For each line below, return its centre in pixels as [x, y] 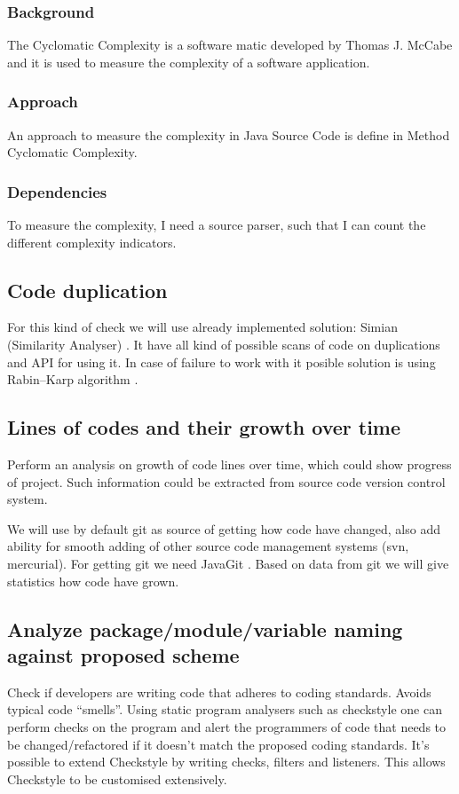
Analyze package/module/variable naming [205, 629]
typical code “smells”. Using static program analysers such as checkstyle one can [225, 709]
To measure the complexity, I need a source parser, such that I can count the [217, 225]
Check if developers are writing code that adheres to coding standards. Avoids [219, 692]
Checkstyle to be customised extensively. [117, 778]
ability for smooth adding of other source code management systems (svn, [208, 546]
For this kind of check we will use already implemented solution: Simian [202, 327]
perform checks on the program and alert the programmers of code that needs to [227, 726]
